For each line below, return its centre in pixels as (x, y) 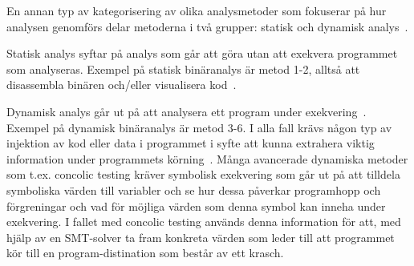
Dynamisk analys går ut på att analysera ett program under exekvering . (187, 111)
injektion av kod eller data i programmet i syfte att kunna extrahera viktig (191, 143)
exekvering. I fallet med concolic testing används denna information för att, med (204, 222)
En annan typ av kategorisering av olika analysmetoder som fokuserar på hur (197, 10)
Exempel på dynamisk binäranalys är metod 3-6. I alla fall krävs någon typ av (199, 127)
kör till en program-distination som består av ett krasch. (145, 253)
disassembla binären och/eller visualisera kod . (122, 85)
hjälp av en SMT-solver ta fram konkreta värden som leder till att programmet (201, 237)
